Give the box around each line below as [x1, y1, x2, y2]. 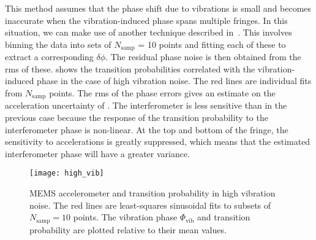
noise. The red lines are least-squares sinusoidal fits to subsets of [29, 198, 271, 211]
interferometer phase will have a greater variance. [5, 147, 190, 160]
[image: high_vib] [29, 169, 104, 178]
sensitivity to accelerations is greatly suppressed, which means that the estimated [5, 135, 310, 148]
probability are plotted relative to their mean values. [29, 223, 227, 236]
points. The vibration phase [73, 211, 178, 223]
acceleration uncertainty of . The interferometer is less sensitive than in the [5, 99, 287, 112]
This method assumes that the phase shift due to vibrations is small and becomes [5, 2, 312, 14]
